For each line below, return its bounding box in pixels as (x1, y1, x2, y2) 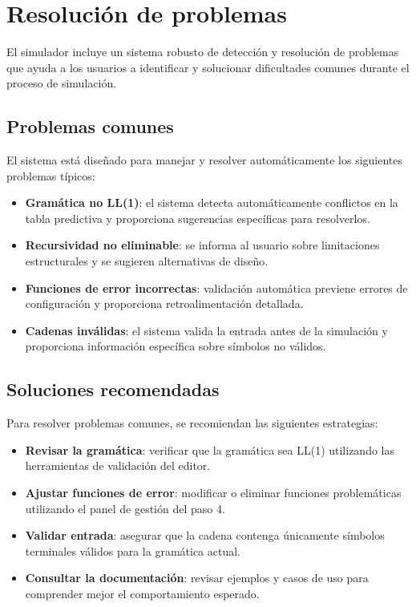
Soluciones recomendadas (6, 377, 220, 402)
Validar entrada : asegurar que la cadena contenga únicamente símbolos (25, 527, 385, 544)
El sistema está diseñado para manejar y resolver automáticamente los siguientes (6, 152, 403, 168)
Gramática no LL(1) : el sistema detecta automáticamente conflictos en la (25, 194, 398, 211)
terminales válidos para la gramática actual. (25, 542, 241, 559)
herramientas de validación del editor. (25, 457, 211, 474)
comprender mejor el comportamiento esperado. (25, 585, 260, 601)
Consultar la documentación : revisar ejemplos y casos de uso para (25, 569, 369, 586)
